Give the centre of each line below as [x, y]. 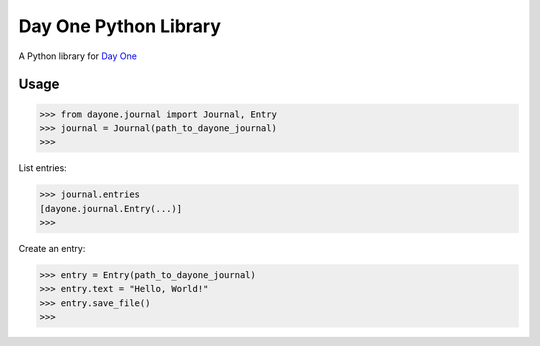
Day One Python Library [120, 26]
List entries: [42, 168]
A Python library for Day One [77, 56]
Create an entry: [52, 249]
